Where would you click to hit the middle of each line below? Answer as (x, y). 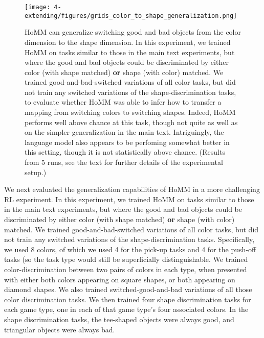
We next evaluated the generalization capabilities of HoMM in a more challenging (132, 189)
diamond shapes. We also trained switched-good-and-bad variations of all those (128, 289)
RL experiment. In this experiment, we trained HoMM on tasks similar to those (129, 199)
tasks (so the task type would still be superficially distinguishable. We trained (126, 259)
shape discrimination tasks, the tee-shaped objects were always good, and (119, 319)
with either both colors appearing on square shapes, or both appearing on (120, 279)
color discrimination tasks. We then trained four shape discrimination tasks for (128, 299)
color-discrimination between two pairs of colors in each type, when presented (126, 269)
